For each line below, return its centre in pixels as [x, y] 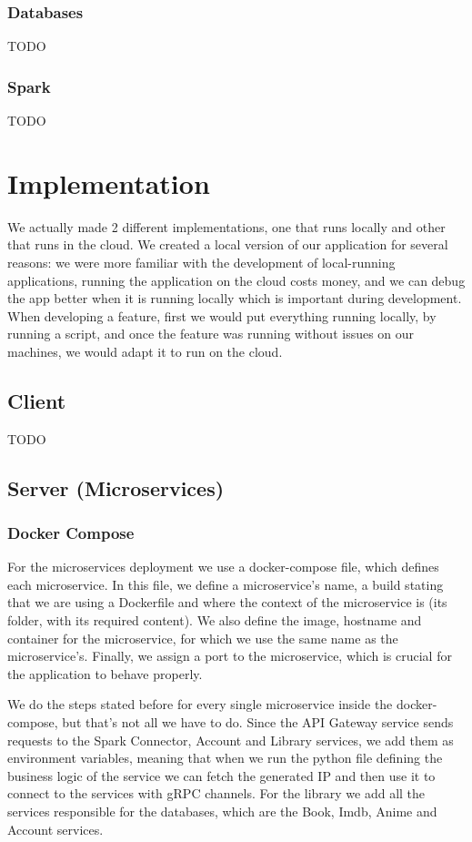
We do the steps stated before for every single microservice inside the [200, 704]
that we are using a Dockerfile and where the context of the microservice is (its [227, 602]
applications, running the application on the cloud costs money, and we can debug [236, 280]
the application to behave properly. [105, 673]
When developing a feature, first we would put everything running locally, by [222, 315]
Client [37, 400]
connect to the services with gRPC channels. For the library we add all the [216, 793]
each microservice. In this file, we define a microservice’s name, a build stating [226, 584]
